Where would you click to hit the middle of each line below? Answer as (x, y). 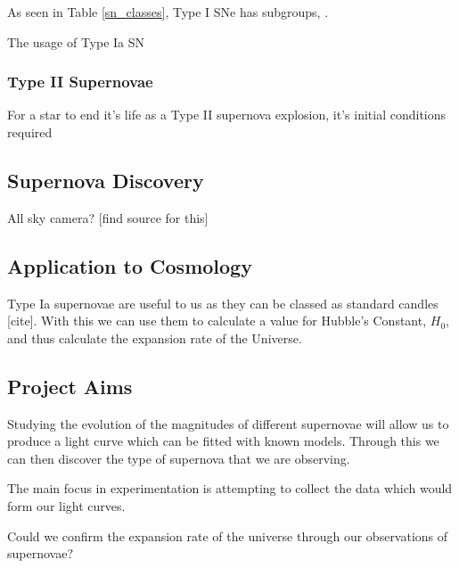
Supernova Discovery (106, 180)
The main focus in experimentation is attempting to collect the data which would (230, 488)
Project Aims (70, 386)
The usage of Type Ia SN (76, 41)
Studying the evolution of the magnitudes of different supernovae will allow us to (228, 423)
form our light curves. (66, 505)
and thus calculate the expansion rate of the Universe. (155, 338)
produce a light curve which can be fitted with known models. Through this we (223, 441)
